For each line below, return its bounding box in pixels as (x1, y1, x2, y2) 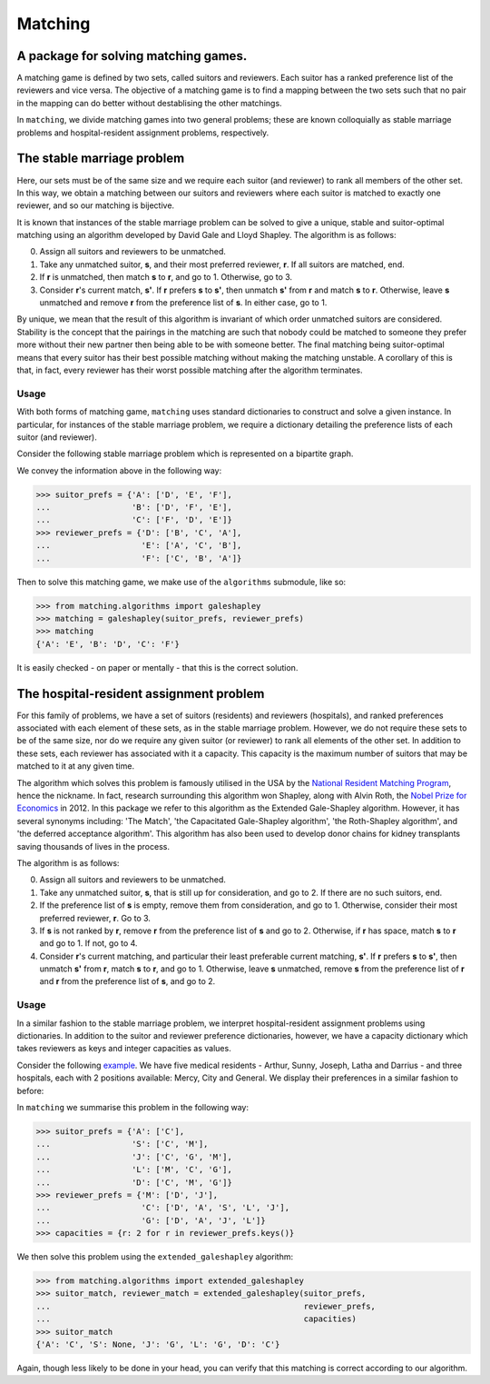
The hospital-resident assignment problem (16, 686, 265, 702)
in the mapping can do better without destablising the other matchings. (16, 97, 282, 108)
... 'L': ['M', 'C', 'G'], (35, 1164, 233, 1175)
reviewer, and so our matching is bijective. (16, 200, 175, 211)
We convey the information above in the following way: (16, 464, 222, 476)
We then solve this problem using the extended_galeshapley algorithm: (16, 1251, 294, 1262)
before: (16, 1085, 44, 1096)
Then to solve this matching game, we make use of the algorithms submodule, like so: (16, 576, 347, 587)
